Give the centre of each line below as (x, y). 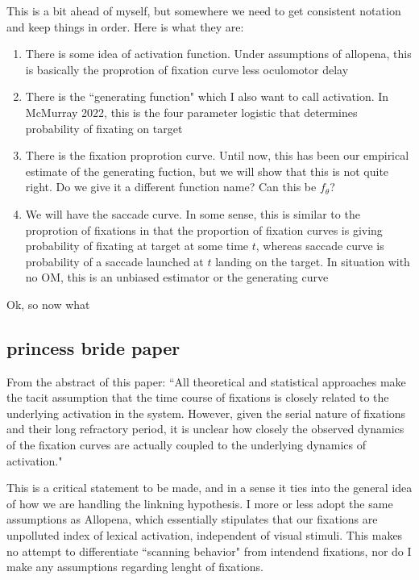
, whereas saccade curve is (320, 246)
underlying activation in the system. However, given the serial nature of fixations (206, 413)
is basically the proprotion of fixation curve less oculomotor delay (187, 69)
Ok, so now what (48, 304)
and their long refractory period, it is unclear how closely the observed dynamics (205, 429)
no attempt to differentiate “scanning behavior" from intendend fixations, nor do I (209, 551)
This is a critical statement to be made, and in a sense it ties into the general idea (209, 488)
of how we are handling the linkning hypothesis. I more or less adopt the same (200, 503)
